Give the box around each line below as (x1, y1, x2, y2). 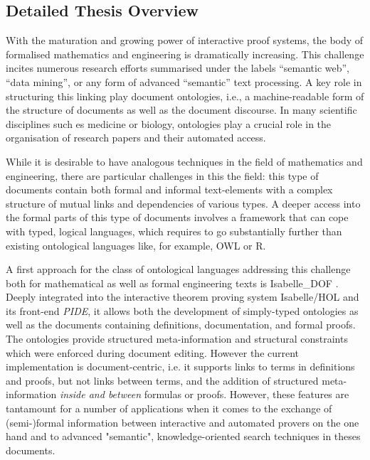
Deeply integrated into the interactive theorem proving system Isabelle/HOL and (6, 289, 359, 304)
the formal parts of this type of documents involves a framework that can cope (6, 210, 349, 225)
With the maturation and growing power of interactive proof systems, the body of (6, 33, 364, 48)
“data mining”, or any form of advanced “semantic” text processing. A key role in (6, 74, 362, 89)
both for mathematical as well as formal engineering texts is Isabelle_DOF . (6, 275, 339, 290)
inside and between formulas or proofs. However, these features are (59, 387, 349, 402)
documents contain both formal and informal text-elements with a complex (6, 182, 333, 197)
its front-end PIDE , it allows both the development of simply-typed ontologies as (6, 303, 359, 318)
